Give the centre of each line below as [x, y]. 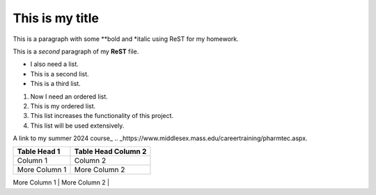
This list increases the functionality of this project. [102, 116]
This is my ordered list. [63, 106]
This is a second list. [60, 74]
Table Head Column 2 [110, 151]
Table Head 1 [39, 151]
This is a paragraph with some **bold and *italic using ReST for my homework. [126, 39]
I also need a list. [55, 64]
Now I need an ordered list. [69, 96]
